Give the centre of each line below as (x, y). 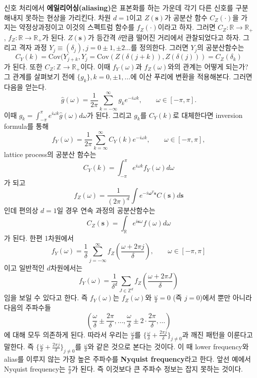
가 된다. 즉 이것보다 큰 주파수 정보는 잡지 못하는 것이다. (157, 368)
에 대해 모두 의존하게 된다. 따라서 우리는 (66, 334)
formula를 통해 (26, 126)
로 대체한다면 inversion (207, 115)
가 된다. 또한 (23, 66)
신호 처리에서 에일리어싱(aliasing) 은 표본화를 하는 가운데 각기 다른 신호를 (119, 7)
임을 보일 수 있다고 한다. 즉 (46, 297)
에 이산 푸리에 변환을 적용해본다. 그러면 (191, 76)
